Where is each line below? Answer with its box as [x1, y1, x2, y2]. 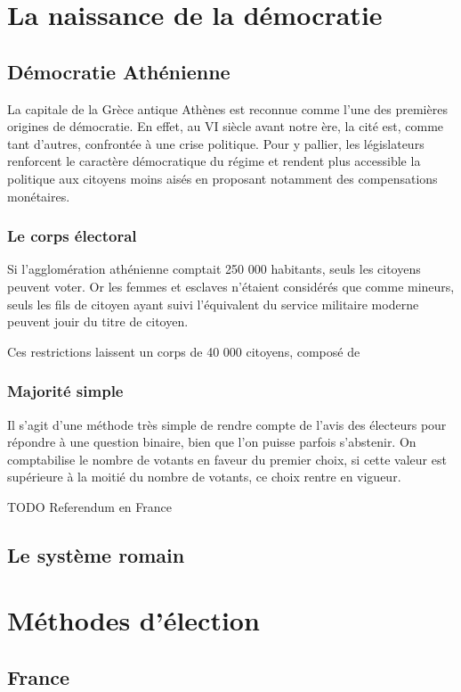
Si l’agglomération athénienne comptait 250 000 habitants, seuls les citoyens [7, 259, 421, 278]
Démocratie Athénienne [7, 57, 230, 85]
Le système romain [7, 540, 185, 568]
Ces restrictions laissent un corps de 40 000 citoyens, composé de [7, 342, 360, 360]
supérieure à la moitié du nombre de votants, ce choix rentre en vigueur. [7, 467, 401, 486]
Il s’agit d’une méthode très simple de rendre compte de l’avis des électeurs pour [7, 415, 447, 433]
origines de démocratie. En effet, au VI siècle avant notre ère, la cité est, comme [7, 117, 444, 136]
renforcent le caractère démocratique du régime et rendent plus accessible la [7, 152, 421, 170]
